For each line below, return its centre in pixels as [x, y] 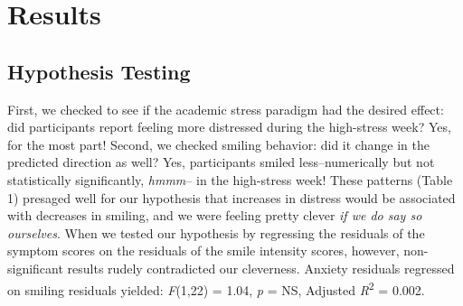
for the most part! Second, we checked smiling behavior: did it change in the [218, 144]
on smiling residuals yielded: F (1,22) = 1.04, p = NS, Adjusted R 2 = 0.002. [216, 288]
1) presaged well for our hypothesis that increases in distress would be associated [231, 197]
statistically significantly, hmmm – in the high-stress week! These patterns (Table [230, 179]
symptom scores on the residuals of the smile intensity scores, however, [203, 250]
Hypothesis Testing [99, 71]
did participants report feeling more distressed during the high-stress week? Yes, [229, 127]
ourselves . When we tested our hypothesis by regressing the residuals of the [216, 232]
